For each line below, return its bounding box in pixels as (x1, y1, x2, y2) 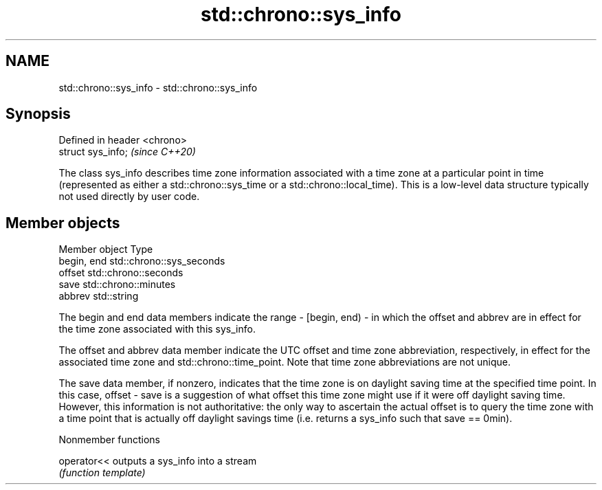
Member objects (5, 214, 120, 232)
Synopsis (5, 105, 71, 123)
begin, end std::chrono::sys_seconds (58, 255, 225, 267)
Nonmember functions (58, 434, 160, 446)
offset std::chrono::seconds (58, 267, 183, 279)
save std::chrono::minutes (58, 278, 176, 291)
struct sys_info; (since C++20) (58, 146, 196, 158)
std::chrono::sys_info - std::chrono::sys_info (58, 81, 258, 93)
